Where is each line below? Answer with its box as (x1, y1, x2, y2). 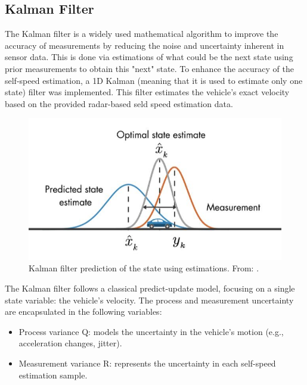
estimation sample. (18, 368, 88, 381)
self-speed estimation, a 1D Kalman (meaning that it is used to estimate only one (5, 74, 303, 86)
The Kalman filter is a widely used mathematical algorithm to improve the (5, 27, 278, 40)
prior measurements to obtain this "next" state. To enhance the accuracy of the (5, 62, 294, 74)
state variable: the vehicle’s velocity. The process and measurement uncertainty (5, 293, 294, 306)
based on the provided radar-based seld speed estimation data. (5, 97, 233, 109)
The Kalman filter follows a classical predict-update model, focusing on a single (5, 282, 295, 295)
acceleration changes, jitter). (18, 337, 122, 349)
